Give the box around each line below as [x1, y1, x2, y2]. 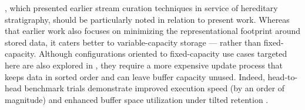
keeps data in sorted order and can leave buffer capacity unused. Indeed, [5, 70, 265, 82]
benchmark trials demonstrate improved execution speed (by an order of [24, 82, 285, 94]
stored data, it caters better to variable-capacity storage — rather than [5, 36, 262, 48]
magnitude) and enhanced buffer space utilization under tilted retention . [5, 93, 269, 105]
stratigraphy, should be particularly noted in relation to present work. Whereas [5, 13, 290, 25]
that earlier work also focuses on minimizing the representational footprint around [5, 25, 301, 37]
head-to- [267, 70, 298, 82]
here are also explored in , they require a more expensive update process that [5, 59, 283, 71]
